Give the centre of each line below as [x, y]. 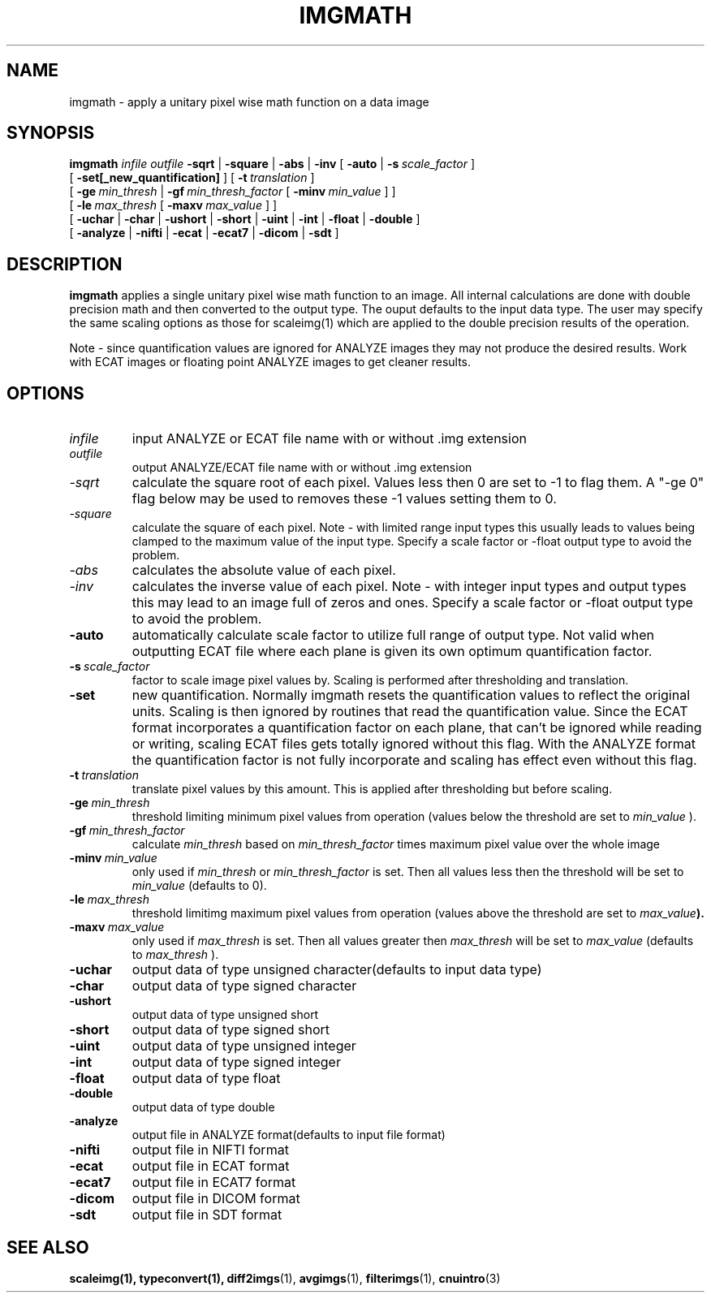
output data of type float [206, 1079]
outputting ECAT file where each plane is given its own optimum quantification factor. [392, 652]
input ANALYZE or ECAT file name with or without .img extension [329, 439]
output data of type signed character [244, 986]
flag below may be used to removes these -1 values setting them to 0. [344, 499]
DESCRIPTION [65, 264]
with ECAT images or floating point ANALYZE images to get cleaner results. [270, 362]
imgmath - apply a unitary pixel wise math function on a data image [249, 101]
